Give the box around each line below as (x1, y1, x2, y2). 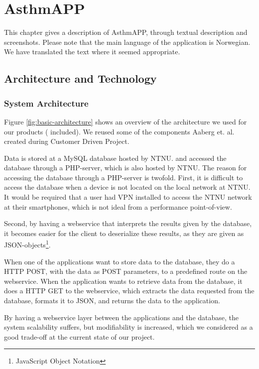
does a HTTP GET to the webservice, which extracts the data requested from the (4, 285, 255, 296)
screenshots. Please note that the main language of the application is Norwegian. (4, 36, 251, 47)
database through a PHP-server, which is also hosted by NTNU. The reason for (4, 162, 247, 173)
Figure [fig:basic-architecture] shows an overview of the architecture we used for (4, 116, 247, 126)
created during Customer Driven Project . (4, 136, 129, 146)
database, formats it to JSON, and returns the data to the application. (4, 295, 220, 306)
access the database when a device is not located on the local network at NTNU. (4, 182, 251, 192)
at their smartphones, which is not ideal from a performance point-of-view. (4, 201, 232, 212)
